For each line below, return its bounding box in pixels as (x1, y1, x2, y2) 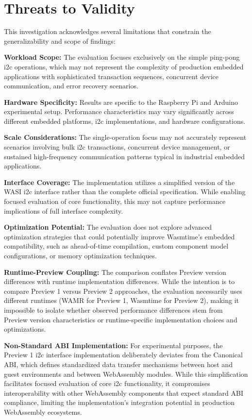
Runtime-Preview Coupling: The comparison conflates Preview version (4, 267, 226, 277)
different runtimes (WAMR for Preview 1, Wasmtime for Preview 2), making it (4, 295, 239, 305)
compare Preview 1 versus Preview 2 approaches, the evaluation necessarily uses (4, 286, 242, 296)
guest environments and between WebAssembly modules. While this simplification (4, 369, 248, 379)
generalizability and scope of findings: (4, 35, 116, 46)
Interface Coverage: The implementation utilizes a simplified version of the (4, 177, 235, 187)
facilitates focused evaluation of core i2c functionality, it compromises (4, 378, 210, 388)
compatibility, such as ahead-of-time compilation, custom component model (4, 241, 229, 251)
